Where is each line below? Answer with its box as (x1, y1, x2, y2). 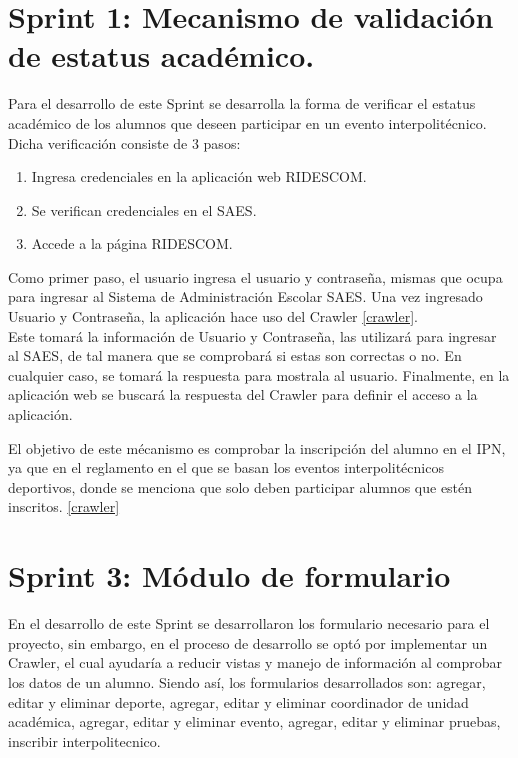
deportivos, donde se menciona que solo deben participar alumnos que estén (8, 476, 473, 497)
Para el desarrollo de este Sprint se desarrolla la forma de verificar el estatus (8, 93, 476, 114)
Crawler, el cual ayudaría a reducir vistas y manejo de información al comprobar (8, 652, 502, 673)
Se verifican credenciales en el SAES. (31, 199, 257, 220)
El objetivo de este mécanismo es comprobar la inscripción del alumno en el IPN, (8, 437, 506, 458)
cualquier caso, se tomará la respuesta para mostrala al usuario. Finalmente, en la (8, 364, 510, 385)
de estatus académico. (8, 35, 315, 76)
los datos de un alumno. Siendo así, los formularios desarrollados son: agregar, (8, 671, 486, 692)
